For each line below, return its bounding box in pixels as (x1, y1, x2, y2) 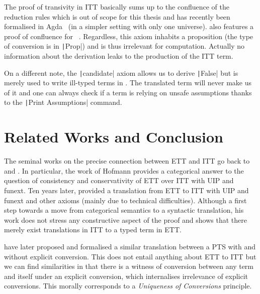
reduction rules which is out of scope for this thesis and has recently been (4, 11, 230, 22)
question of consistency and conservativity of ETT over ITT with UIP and (4, 175, 234, 186)
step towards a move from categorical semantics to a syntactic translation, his (4, 205, 244, 215)
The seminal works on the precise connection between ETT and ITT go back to (4, 156, 250, 166)
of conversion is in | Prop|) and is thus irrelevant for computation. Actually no (4, 41, 245, 51)
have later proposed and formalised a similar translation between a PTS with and (4, 241, 256, 251)
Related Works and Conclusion (4, 126, 223, 147)
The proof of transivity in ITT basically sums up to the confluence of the (4, 2, 230, 12)
